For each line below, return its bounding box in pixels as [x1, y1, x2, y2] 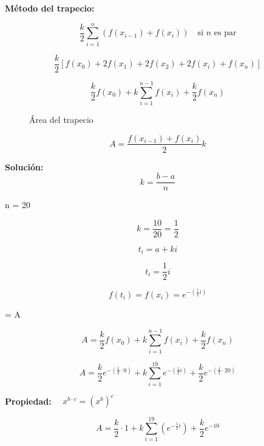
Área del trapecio [29, 113, 93, 125]
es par [214, 29, 237, 38]
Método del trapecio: [5, 2, 95, 14]
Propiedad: [5, 394, 52, 407]
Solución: [5, 160, 44, 173]
